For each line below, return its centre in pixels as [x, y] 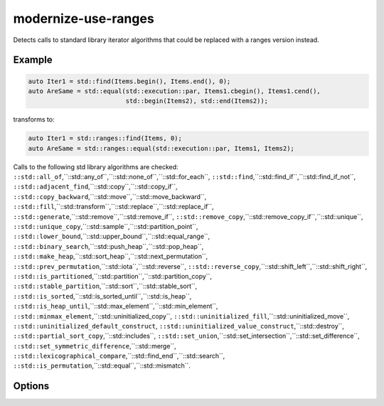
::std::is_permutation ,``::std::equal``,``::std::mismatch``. [102, 365]
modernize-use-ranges [84, 18]
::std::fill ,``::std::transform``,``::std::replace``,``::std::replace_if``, [113, 207]
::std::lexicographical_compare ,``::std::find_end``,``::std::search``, [119, 356]
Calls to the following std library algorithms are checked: [96, 166]
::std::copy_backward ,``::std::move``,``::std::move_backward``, [110, 196]
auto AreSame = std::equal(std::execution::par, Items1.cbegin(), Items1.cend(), [175, 91]
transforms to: [34, 119]
